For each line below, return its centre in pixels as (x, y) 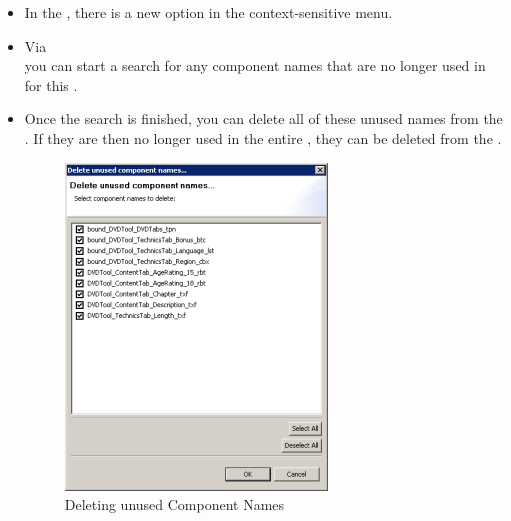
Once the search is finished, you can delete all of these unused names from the (263, 118)
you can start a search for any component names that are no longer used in (255, 65)
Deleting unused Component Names (174, 504)
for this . (51, 84)
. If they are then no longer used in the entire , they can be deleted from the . (263, 137)
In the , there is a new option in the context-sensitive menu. (208, 12)
